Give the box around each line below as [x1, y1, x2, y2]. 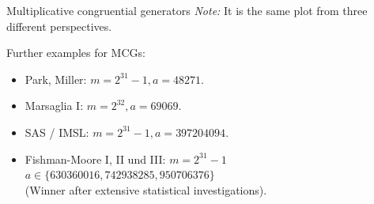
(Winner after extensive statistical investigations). [25, 181, 267, 198]
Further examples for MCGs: [6, 44, 145, 61]
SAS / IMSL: [25, 123, 89, 140]
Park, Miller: [25, 70, 87, 87]
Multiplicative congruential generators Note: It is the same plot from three [6, 2, 368, 18]
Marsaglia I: [25, 97, 84, 114]
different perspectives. [6, 17, 112, 34]
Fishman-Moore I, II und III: [25, 150, 166, 167]
